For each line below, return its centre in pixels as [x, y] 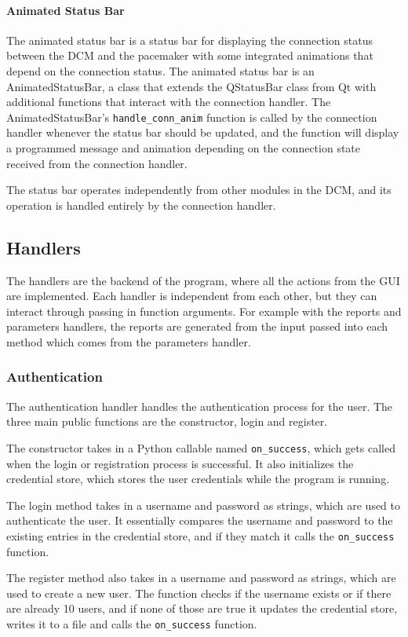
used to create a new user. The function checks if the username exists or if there [199, 593]
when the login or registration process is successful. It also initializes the [180, 463]
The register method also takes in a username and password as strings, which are [201, 578]
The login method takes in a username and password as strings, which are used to [204, 505]
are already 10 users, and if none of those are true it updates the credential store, [202, 608]
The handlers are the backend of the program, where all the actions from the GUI [203, 280]
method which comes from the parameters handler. [129, 341]
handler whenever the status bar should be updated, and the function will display [203, 132]
